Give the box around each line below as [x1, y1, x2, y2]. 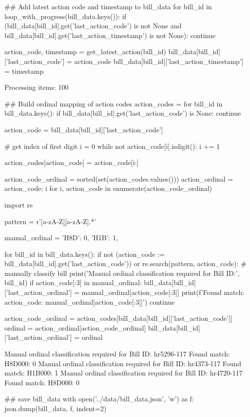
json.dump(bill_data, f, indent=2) [4, 403, 107, 413]
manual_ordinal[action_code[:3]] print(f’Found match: [81, 287, 245, 297]
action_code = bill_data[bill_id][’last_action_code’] [4, 124, 163, 134]
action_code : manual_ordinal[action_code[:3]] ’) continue [4, 296, 175, 307]
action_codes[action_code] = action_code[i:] [4, 157, 139, 167]
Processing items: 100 [4, 82, 69, 92]
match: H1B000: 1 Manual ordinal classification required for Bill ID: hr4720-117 [4, 368, 243, 378]
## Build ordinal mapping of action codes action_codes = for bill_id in [4, 98, 223, 108]
